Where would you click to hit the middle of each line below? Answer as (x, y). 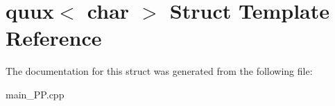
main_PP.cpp (35, 94)
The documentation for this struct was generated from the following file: (159, 71)
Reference (54, 38)
